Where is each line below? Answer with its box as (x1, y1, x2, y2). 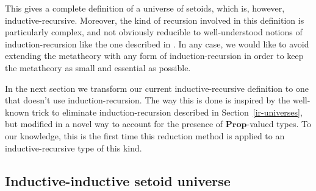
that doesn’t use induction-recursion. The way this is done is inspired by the (5, 94, 290, 106)
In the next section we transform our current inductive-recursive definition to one (5, 82, 309, 94)
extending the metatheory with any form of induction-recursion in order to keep (5, 49, 304, 62)
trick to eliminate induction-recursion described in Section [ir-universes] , (32, 105, 303, 118)
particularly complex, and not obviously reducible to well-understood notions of (5, 26, 303, 38)
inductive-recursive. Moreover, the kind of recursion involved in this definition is (5, 13, 304, 26)
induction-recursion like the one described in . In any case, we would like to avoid (5, 37, 309, 50)
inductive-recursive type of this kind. (5, 141, 142, 154)
